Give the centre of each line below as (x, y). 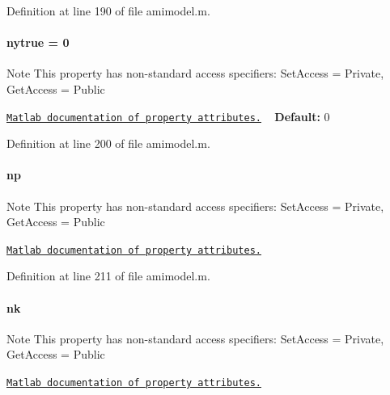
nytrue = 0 (38, 42)
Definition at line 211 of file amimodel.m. (108, 276)
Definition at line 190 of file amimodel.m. (108, 11)
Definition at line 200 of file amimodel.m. (108, 143)
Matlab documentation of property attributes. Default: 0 (168, 116)
